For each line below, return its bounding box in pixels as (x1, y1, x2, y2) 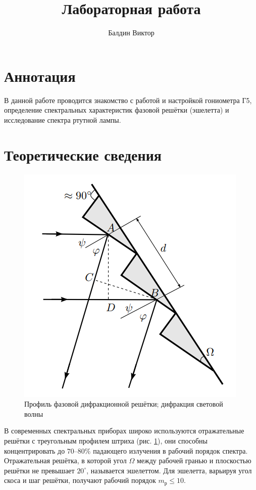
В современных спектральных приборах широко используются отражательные (4, 425, 244, 436)
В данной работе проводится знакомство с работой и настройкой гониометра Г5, (4, 94, 252, 105)
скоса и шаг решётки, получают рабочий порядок (4, 475, 156, 485)
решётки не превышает (4, 465, 75, 475)
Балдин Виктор (108, 27, 155, 38)
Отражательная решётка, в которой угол (4, 455, 127, 466)
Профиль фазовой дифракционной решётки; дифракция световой (24, 399, 223, 409)
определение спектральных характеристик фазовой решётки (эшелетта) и (4, 105, 229, 115)
